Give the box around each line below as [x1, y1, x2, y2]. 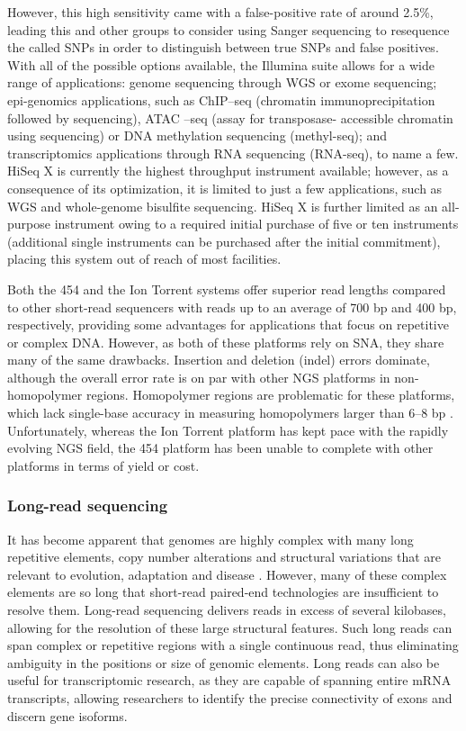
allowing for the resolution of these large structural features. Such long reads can [7, 618, 453, 636]
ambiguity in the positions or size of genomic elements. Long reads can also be [7, 653, 440, 672]
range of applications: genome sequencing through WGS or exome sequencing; [7, 73, 437, 92]
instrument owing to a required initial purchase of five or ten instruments [54, 214, 459, 233]
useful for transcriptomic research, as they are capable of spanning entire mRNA [7, 671, 452, 690]
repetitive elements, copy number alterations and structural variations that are [7, 547, 442, 566]
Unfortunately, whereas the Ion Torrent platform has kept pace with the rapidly [7, 420, 449, 439]
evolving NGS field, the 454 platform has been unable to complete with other [7, 438, 434, 457]
